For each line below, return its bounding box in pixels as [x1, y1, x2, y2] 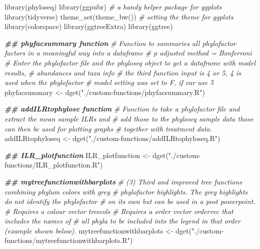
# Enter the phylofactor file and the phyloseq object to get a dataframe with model [4, 57, 256, 67]
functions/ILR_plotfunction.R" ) [4, 159, 103, 170]
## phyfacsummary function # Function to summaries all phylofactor [4, 37, 236, 48]
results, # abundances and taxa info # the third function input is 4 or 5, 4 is [4, 67, 241, 77]
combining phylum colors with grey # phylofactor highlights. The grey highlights [4, 186, 248, 196]
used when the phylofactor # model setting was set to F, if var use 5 [4, 77, 214, 87]
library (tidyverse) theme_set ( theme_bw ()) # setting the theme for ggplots [4, 11, 233, 21]
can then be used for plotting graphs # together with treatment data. [4, 123, 212, 133]
